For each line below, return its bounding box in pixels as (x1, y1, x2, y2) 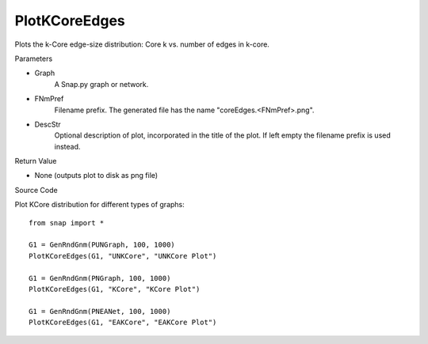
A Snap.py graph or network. (54, 79, 149, 89)
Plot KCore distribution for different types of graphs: (14, 200, 185, 210)
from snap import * (29, 218, 105, 227)
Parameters (14, 54, 53, 63)
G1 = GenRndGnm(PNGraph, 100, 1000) (29, 274, 171, 282)
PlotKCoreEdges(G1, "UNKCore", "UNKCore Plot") (29, 251, 217, 260)
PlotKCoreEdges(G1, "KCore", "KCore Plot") (29, 285, 201, 293)
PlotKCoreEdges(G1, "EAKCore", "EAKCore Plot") (29, 318, 217, 327)
